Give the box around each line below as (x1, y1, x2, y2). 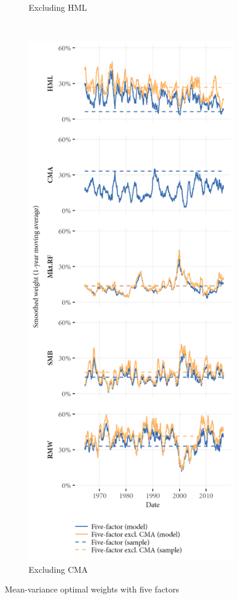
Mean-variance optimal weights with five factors (5, 583, 180, 595)
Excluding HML (29, 1, 87, 13)
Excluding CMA (29, 563, 88, 575)
